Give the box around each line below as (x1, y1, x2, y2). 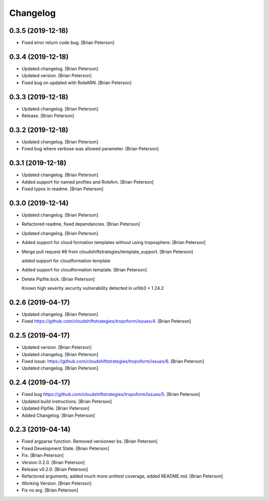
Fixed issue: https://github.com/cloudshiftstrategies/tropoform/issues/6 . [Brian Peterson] (21, 359, 204, 365)
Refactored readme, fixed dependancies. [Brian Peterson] (21, 221, 140, 227)
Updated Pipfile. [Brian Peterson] (21, 405, 90, 411)
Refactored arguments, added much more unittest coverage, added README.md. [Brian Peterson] (21, 473, 223, 479)
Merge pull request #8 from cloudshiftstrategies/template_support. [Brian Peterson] (21, 249, 193, 254)
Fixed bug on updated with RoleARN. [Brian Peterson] (21, 80, 132, 86)
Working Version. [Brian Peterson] (21, 480, 92, 486)
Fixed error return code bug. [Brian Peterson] (21, 40, 115, 46)
